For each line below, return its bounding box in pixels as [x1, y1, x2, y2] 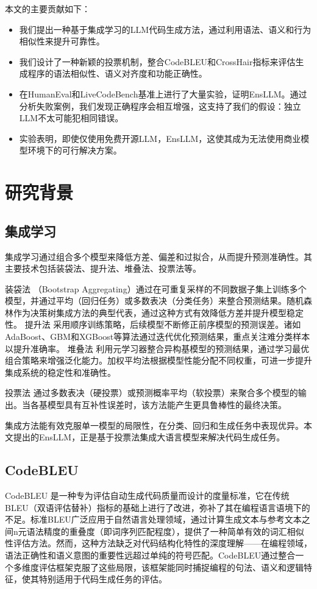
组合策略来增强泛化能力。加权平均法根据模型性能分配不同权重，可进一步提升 [5, 354, 312, 367]
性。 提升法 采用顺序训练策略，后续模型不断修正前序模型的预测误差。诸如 [5, 318, 301, 331]
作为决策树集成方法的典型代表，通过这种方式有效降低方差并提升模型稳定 [13, 306, 304, 319]
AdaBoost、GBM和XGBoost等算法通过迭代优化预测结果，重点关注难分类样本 [5, 330, 310, 343]
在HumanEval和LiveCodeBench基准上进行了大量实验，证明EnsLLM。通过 [19, 87, 307, 100]
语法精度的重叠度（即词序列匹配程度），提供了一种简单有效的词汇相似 [26, 524, 304, 537]
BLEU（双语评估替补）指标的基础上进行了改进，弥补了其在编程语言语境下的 [5, 501, 310, 513]
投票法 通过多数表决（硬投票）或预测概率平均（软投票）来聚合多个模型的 [5, 386, 298, 399]
